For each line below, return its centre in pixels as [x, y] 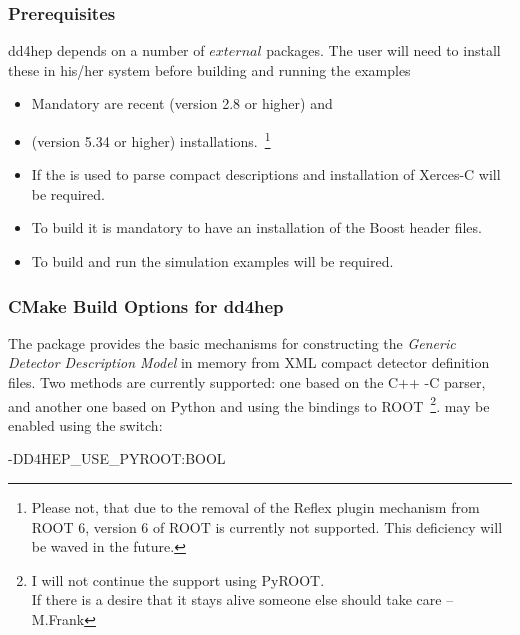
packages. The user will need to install [383, 50]
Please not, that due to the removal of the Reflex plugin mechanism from [255, 507]
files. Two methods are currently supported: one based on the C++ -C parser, [247, 382]
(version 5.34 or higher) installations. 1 [151, 139]
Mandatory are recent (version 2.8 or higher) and [182, 103]
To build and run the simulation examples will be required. [212, 261]
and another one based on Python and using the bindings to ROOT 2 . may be [249, 404]
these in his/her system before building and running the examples [209, 69]
